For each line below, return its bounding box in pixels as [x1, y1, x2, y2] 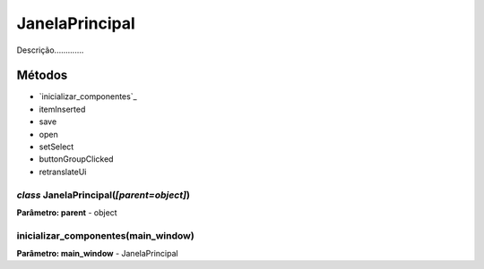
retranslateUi [39, 166, 87, 177]
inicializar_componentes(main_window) [16, 229, 194, 241]
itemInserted [39, 104, 86, 114]
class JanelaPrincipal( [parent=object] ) [16, 189, 190, 201]
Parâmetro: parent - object [16, 206, 117, 218]
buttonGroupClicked [39, 154, 114, 164]
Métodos [16, 68, 68, 83]
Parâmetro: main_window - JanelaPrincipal [16, 248, 178, 259]
